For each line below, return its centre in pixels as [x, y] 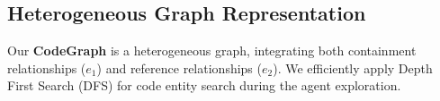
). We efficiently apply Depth [353, 67]
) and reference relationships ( [179, 67]
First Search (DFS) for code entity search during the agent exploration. [204, 85]
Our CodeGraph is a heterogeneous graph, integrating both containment [212, 50]
